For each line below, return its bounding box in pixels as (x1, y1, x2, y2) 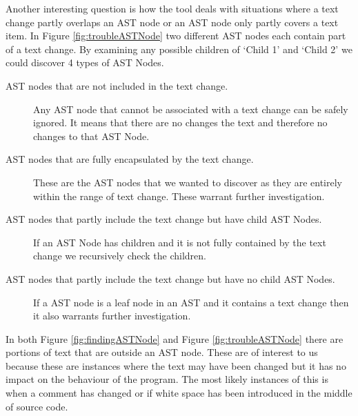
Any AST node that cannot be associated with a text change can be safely (33, 101, 348, 116)
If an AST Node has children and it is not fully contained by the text (33, 235, 326, 249)
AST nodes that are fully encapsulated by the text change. (6, 152, 254, 166)
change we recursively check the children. (33, 248, 206, 263)
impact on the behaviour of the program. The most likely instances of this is (6, 372, 328, 386)
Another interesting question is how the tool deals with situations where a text (6, 1, 339, 15)
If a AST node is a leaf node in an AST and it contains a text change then (33, 295, 349, 309)
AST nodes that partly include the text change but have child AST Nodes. (6, 212, 322, 226)
